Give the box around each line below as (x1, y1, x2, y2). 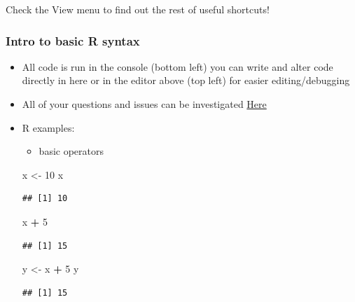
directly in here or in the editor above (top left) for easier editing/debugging (22, 73, 350, 88)
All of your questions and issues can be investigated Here (22, 97, 267, 111)
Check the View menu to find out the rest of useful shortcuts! (6, 2, 270, 16)
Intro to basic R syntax (6, 32, 140, 49)
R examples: (22, 120, 75, 135)
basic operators (39, 144, 104, 158)
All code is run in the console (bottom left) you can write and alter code (22, 59, 333, 74)
